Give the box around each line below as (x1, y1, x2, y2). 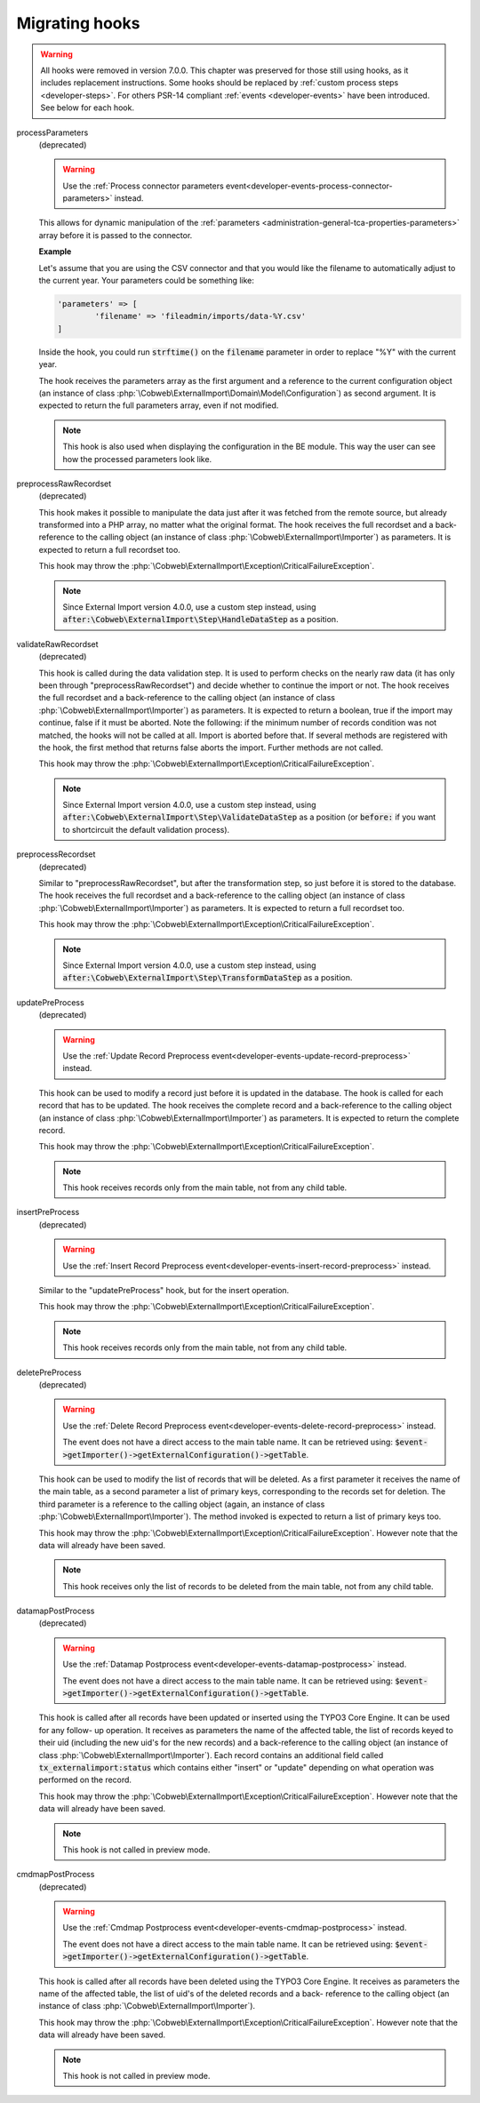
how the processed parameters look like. (62, 453, 212, 464)
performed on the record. (38, 1774, 132, 1786)
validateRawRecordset (16, 638, 99, 649)
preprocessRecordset (16, 849, 96, 860)
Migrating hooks (16, 13, 140, 33)
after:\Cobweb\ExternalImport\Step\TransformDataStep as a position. (62, 972, 353, 983)
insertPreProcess (16, 1207, 80, 1218)
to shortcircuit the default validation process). (62, 824, 230, 835)
